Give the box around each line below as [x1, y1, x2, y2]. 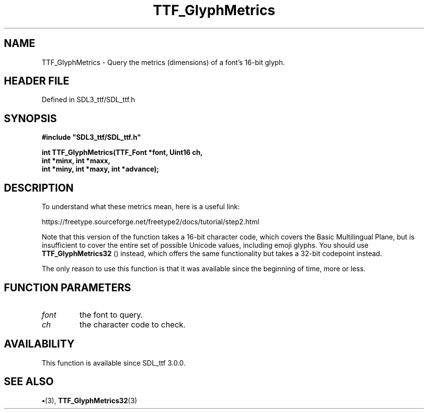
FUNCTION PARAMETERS [4, 281, 131, 294]
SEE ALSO [4, 375, 54, 388]
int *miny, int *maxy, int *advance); [42, 165, 159, 174]
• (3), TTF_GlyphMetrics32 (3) [42, 396, 137, 405]
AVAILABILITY [4, 338, 75, 350]
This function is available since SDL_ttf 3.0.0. [42, 358, 186, 367]
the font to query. [79, 309, 143, 320]
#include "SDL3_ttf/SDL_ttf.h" [42, 133, 141, 142]
